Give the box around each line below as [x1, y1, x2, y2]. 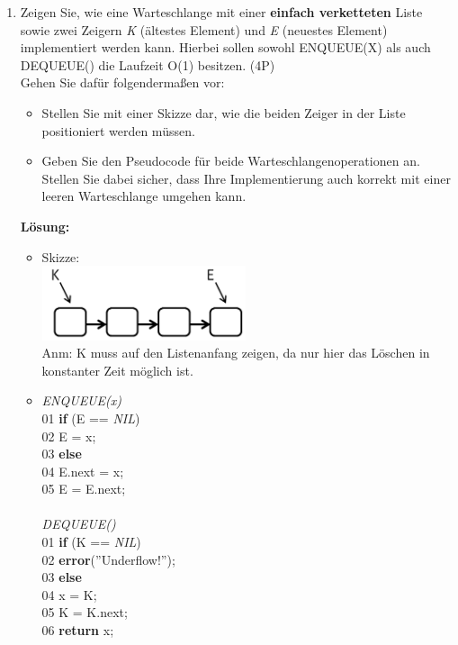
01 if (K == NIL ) [41, 532, 141, 551]
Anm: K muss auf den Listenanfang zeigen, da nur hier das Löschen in [41, 343, 430, 362]
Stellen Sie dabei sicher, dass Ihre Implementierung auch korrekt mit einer [41, 168, 451, 187]
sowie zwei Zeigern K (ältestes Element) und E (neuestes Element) [20, 20, 388, 39]
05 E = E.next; [41, 479, 126, 498]
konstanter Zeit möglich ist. [41, 360, 193, 379]
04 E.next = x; [41, 461, 124, 480]
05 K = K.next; [41, 603, 128, 622]
